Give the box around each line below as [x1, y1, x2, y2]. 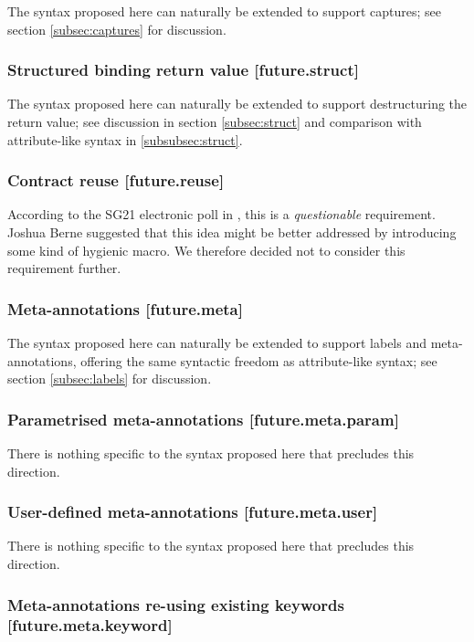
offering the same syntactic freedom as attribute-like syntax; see [80, 351, 437, 370]
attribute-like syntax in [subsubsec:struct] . [7, 130, 243, 149]
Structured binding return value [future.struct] [7, 58, 359, 81]
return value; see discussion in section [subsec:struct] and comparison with [7, 112, 422, 131]
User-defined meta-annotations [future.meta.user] [7, 500, 378, 523]
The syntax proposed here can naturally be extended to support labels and [7, 333, 427, 352]
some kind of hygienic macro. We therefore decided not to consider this [7, 240, 406, 259]
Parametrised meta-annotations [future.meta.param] [7, 407, 399, 430]
